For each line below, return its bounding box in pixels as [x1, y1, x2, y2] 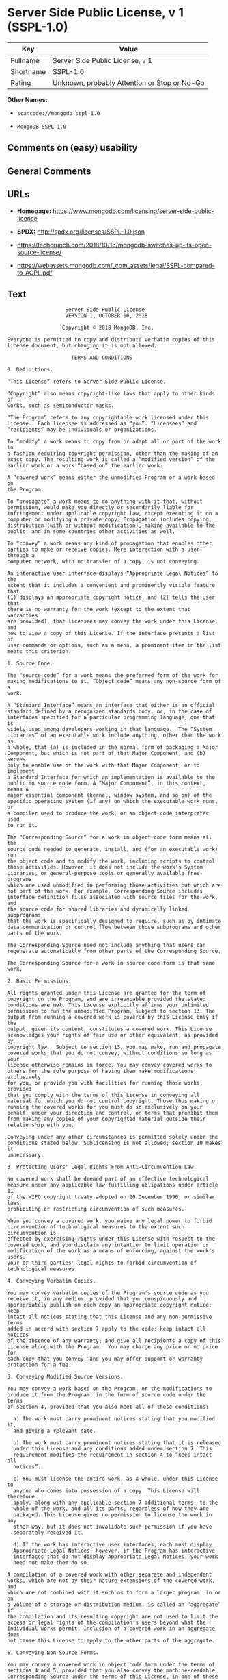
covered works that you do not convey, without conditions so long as [7, 1050, 212, 1057]
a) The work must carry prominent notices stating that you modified [13, 1416, 215, 1422]
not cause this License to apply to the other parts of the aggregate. [7, 1638, 215, 1644]
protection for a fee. [7, 1361, 72, 1368]
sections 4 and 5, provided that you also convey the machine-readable [7, 1667, 215, 1675]
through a [7, 552, 35, 559]
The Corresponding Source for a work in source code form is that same [7, 960, 215, 967]
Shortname [10, 66, 46, 76]
